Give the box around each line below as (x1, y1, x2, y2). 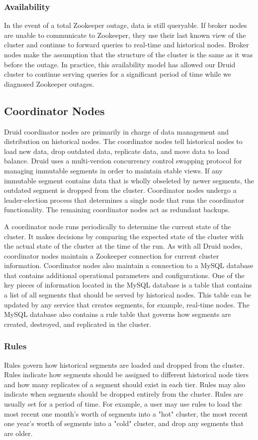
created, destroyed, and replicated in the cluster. (4, 318, 152, 329)
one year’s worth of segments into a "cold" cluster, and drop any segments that (4, 418, 244, 429)
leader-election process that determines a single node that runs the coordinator (4, 194, 245, 205)
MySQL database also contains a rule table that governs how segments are (4, 309, 231, 319)
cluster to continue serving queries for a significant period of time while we (4, 69, 232, 79)
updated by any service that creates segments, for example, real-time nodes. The (4, 299, 250, 309)
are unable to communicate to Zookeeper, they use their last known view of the (4, 29, 246, 40)
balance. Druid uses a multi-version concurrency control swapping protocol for (4, 155, 242, 166)
